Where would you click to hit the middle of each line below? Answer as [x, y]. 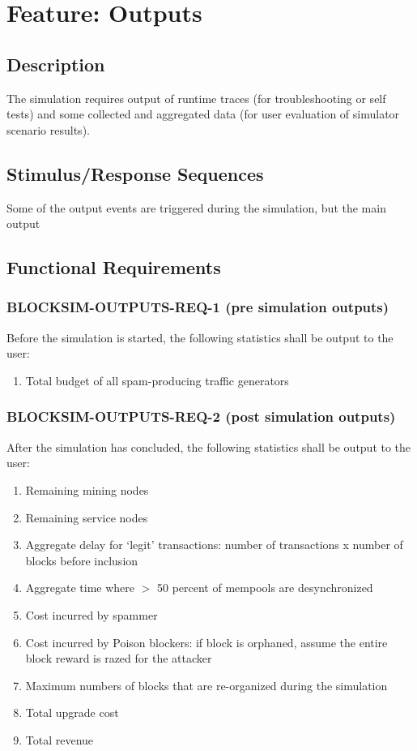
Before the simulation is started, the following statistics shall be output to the [200, 337]
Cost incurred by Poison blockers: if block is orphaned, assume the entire [206, 642]
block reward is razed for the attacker [119, 658]
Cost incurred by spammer [91, 614]
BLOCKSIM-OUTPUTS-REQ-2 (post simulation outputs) [201, 416]
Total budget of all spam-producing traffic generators [157, 380]
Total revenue [60, 739]
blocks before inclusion [82, 560]
